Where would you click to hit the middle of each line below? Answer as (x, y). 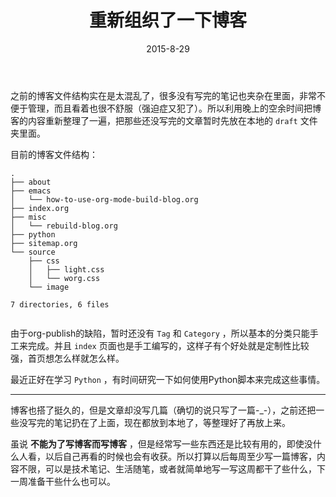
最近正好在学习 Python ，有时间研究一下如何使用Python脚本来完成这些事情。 (168, 379)
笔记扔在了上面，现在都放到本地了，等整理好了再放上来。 (172, 422)
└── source (33, 252)
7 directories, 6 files (60, 304)
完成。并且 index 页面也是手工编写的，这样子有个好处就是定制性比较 (168, 345)
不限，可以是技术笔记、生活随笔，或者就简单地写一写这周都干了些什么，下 (172, 468)
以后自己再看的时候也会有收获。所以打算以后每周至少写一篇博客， (180, 456)
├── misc (28, 217)
